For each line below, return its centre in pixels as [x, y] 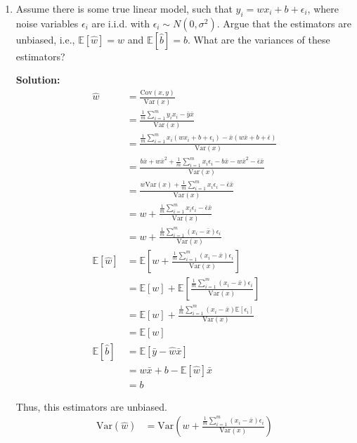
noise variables [47, 23]
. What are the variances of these [259, 39]
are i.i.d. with [121, 23]
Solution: [38, 80]
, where [323, 8]
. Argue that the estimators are [284, 23]
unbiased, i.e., [45, 39]
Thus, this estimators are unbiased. [91, 406]
